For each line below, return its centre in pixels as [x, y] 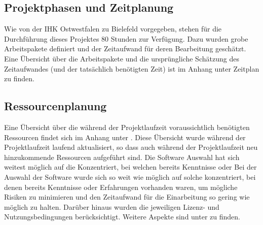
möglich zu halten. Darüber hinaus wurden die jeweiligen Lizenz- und [112, 206]
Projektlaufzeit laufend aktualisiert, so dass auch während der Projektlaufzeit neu [131, 147]
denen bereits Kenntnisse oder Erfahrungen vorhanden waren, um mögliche [121, 187]
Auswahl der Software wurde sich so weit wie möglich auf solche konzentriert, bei [130, 176]
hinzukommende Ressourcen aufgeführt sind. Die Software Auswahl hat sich [122, 157]
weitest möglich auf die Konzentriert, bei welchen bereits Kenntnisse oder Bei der [130, 167]
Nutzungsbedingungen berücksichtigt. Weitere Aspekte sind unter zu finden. [122, 217]
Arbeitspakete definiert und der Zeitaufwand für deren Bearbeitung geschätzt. [125, 49]
